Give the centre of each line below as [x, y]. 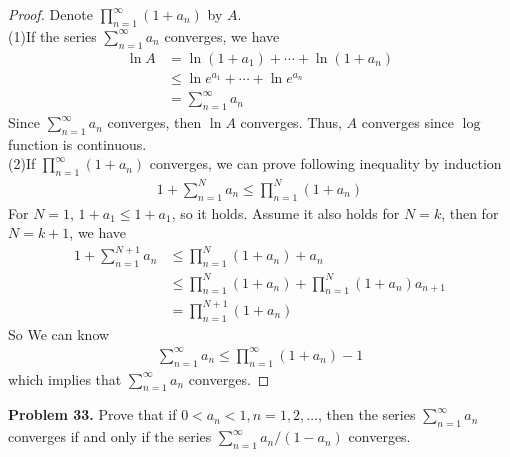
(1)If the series [52, 35]
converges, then [154, 122]
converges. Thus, [291, 122]
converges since [408, 122]
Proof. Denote [50, 14]
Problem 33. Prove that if [92, 414]
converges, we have [222, 35]
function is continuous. [77, 143]
